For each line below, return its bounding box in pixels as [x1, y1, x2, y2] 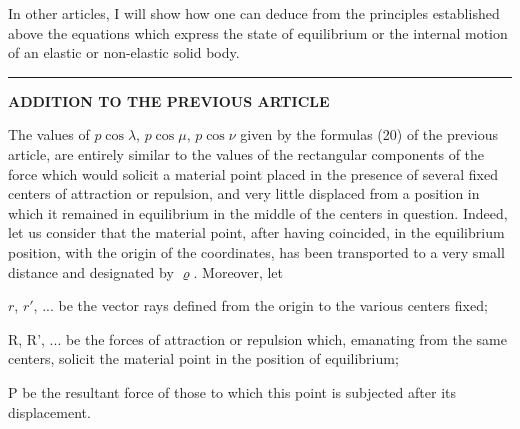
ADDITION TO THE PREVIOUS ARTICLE [8, 90, 330, 111]
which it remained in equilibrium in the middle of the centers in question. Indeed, [8, 202, 508, 223]
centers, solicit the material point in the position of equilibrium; [8, 348, 399, 369]
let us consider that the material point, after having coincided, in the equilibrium [8, 222, 505, 243]
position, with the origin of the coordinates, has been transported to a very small [8, 241, 505, 262]
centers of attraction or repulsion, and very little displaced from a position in [8, 183, 480, 204]
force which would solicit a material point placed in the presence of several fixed [8, 163, 498, 184]
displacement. [8, 401, 91, 422]
